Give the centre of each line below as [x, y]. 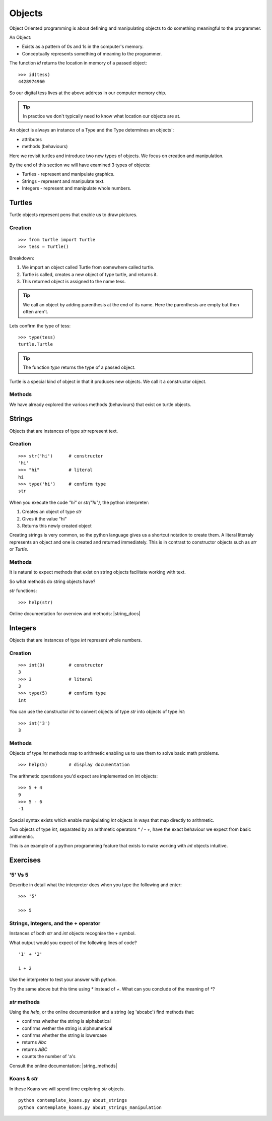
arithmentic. [22, 836]
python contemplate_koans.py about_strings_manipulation [90, 1107]
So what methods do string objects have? [52, 581]
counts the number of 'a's [49, 1057]
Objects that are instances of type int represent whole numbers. [76, 640]
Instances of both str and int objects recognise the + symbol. [73, 933]
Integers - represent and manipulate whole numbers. [77, 188]
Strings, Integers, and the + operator [55, 924]
